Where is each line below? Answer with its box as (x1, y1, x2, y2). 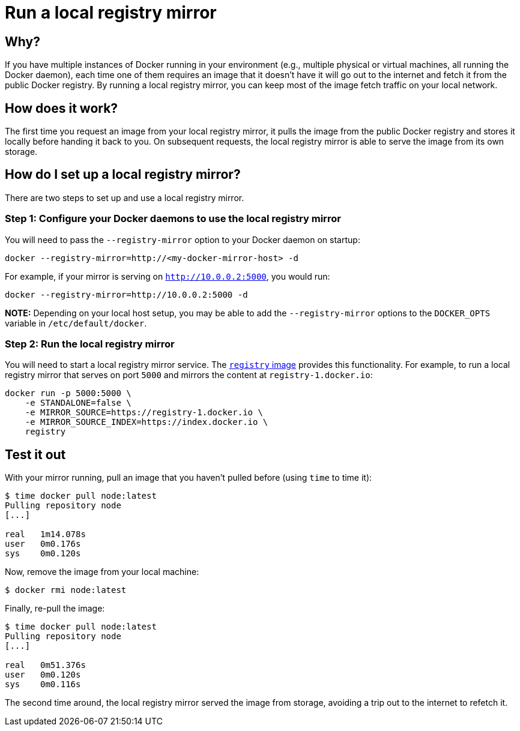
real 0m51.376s (5, 660, 86, 670)
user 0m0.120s (5, 670, 81, 680)
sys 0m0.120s (5, 549, 81, 559)
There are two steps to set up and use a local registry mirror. (5, 192, 244, 203)
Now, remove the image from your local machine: (5, 567, 199, 577)
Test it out (5, 447, 66, 462)
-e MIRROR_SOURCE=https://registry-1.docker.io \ (25, 408, 263, 418)
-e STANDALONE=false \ (25, 398, 132, 408)
